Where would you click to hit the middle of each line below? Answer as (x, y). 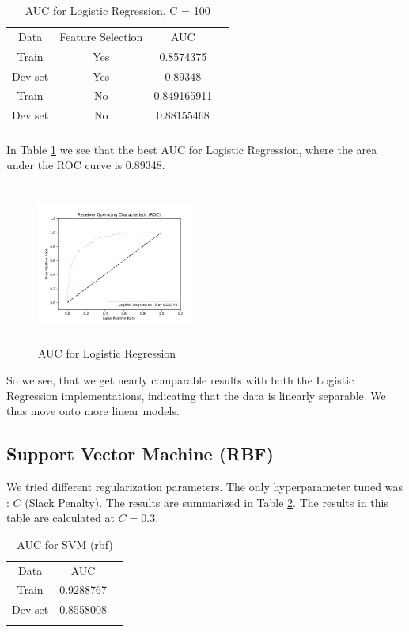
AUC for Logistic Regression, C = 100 (117, 10)
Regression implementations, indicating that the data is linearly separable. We (196, 395)
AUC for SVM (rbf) (65, 544)
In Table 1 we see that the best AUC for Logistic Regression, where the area (192, 149)
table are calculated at (61, 518)
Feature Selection (101, 36)
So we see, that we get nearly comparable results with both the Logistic (180, 379)
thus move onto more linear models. (93, 411)
